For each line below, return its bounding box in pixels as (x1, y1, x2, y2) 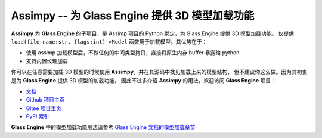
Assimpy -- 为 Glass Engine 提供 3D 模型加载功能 (11, 9, 255, 22)
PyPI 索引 (26, 113, 49, 120)
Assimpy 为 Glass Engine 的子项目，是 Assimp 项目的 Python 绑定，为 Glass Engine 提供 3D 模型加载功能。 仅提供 (11, 30, 295, 37)
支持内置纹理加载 (26, 57, 68, 65)
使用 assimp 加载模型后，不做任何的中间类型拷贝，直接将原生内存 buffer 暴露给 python (26, 49, 240, 56)
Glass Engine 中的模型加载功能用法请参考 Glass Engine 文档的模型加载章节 (11, 124, 196, 131)
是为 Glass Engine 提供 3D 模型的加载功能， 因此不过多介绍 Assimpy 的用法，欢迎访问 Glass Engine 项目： (11, 76, 277, 84)
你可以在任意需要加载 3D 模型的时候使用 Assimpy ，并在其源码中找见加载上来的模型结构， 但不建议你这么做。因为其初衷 (11, 69, 308, 76)
